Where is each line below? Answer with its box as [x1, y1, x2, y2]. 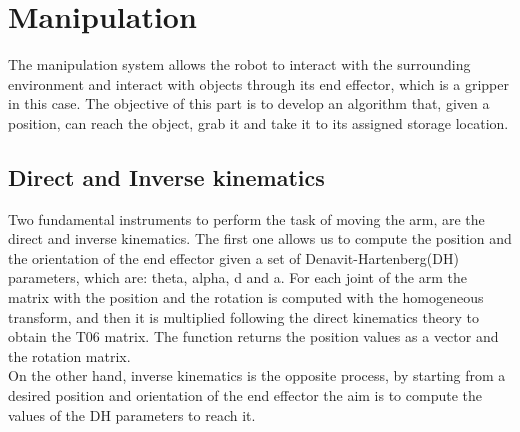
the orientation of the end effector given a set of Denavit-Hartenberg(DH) [8, 247, 459, 268]
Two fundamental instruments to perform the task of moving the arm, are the [8, 208, 485, 229]
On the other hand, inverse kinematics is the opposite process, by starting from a [8, 365, 506, 386]
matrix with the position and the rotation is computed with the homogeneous [8, 287, 484, 308]
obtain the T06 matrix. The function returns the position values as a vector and [8, 326, 499, 347]
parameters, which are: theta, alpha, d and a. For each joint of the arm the [8, 267, 467, 288]
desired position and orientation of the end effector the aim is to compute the [8, 385, 482, 406]
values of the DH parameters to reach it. [8, 404, 256, 425]
